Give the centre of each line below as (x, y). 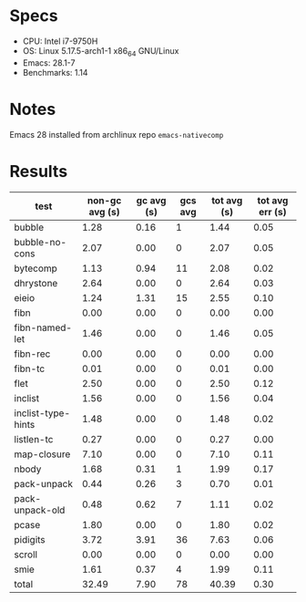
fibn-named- (43, 327)
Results (39, 171)
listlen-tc (34, 439)
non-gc (104, 200)
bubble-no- (40, 242)
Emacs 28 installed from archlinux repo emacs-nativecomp (117, 134)
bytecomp (36, 268)
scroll (26, 555)
